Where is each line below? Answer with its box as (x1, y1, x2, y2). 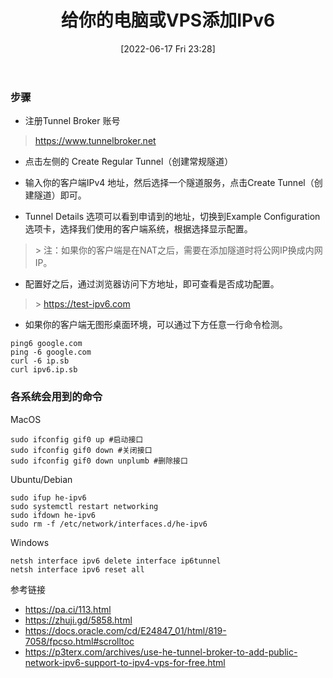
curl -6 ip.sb (10, 356, 70, 366)
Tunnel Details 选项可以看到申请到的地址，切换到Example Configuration (24, 211, 321, 223)
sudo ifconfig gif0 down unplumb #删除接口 (10, 456, 188, 466)
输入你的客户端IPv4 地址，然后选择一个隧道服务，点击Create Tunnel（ (24, 177, 315, 189)
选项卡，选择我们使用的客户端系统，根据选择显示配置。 (24, 223, 253, 235)
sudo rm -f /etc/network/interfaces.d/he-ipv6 (10, 519, 208, 529)
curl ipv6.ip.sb (10, 365, 78, 375)
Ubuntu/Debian (10, 473, 73, 485)
